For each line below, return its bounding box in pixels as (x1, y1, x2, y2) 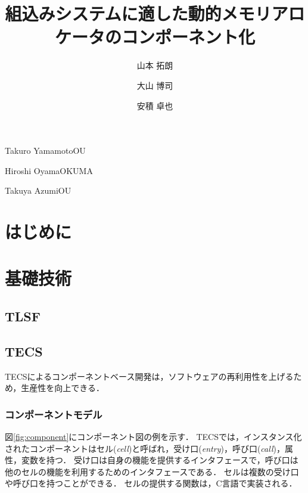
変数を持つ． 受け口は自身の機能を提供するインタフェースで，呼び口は (21, 454, 298, 466)
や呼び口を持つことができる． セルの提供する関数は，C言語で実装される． (5, 477, 297, 489)
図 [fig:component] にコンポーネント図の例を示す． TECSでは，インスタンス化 (5, 430, 302, 443)
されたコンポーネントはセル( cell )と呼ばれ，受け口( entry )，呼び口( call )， (5, 442, 285, 454)
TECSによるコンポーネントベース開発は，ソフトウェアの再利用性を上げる (5, 370, 294, 382)
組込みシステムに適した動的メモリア (5, 1, 288, 26)
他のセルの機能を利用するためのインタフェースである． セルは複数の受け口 (5, 465, 299, 478)
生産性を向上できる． (21, 382, 105, 394)
